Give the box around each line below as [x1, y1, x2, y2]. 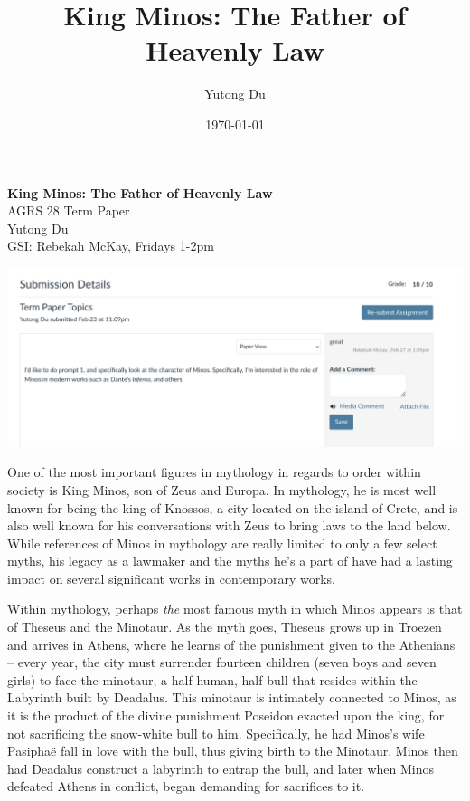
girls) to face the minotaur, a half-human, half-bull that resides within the [7, 670, 418, 689]
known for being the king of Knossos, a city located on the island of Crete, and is [7, 498, 458, 517]
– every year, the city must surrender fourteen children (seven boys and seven [7, 653, 437, 672]
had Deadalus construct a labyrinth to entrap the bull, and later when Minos [7, 758, 434, 777]
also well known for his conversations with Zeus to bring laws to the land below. [7, 516, 451, 535]
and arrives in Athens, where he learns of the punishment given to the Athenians [7, 634, 456, 653]
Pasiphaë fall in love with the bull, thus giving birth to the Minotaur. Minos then [7, 741, 458, 760]
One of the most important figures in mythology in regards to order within [7, 462, 421, 482]
